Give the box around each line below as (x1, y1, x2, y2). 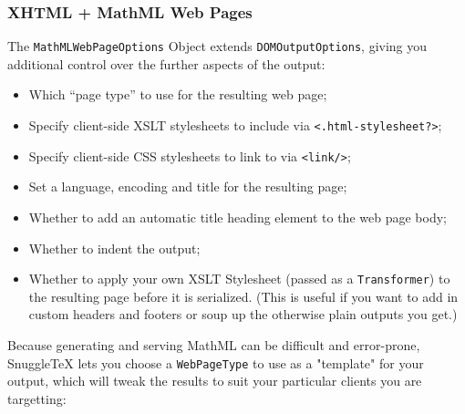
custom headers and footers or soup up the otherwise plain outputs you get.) (28, 305, 458, 324)
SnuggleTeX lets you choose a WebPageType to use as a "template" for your (7, 353, 424, 372)
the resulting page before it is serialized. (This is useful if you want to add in (28, 286, 459, 305)
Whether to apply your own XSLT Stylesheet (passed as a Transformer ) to (28, 269, 450, 288)
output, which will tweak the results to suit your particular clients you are (7, 371, 422, 390)
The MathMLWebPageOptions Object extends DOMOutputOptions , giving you (7, 36, 428, 56)
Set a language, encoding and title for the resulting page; (28, 177, 347, 196)
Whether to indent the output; (28, 238, 201, 257)
